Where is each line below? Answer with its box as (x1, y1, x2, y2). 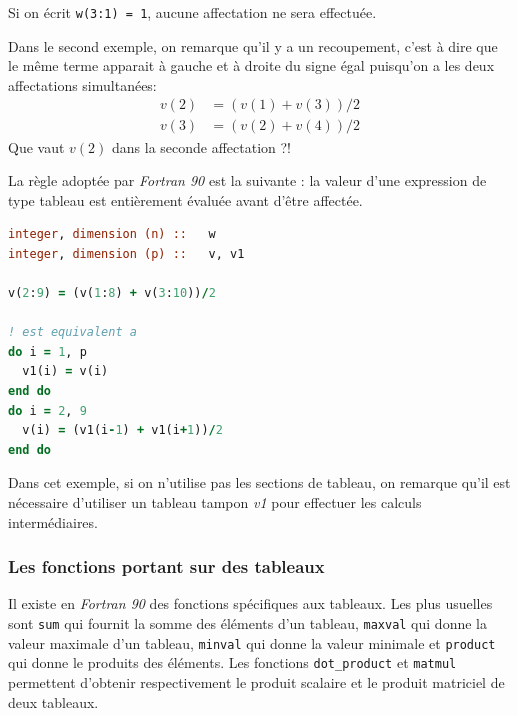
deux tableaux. (8, 691, 99, 712)
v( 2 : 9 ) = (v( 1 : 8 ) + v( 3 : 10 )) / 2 (8, 286, 216, 301)
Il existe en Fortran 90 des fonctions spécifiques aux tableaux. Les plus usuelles (8, 593, 493, 614)
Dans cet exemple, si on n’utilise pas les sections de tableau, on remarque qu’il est (8, 472, 511, 493)
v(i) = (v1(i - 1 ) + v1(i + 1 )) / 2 (22, 423, 223, 438)
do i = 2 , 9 (8, 403, 87, 418)
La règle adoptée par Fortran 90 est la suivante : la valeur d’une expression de (8, 170, 487, 191)
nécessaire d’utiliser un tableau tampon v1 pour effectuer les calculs (8, 492, 422, 512)
